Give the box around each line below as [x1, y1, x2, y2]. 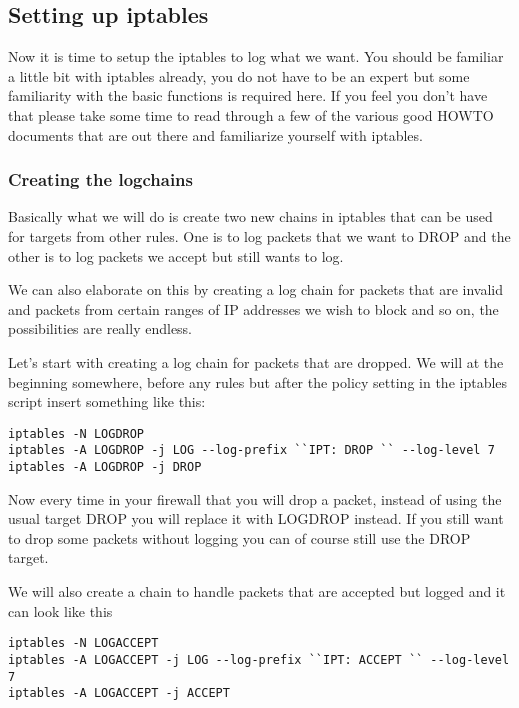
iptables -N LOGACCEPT [8, 636, 159, 651]
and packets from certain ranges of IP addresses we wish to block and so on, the [8, 298, 499, 319]
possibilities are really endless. [8, 318, 193, 339]
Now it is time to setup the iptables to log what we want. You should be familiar [8, 46, 504, 67]
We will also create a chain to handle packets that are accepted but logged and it [8, 581, 506, 602]
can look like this [8, 600, 113, 621]
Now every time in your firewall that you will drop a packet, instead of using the [8, 488, 502, 509]
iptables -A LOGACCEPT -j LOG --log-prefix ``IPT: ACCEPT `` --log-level [8, 652, 510, 667]
